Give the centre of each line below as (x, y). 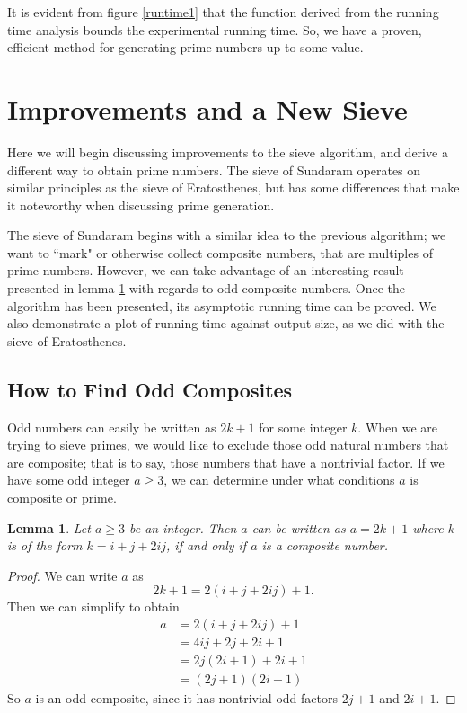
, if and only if (207, 545)
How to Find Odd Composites (150, 389)
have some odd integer (69, 480)
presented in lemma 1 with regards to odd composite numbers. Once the (206, 288)
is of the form (45, 545)
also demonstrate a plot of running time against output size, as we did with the (226, 323)
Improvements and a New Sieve (207, 108)
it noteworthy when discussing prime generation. (141, 205)
